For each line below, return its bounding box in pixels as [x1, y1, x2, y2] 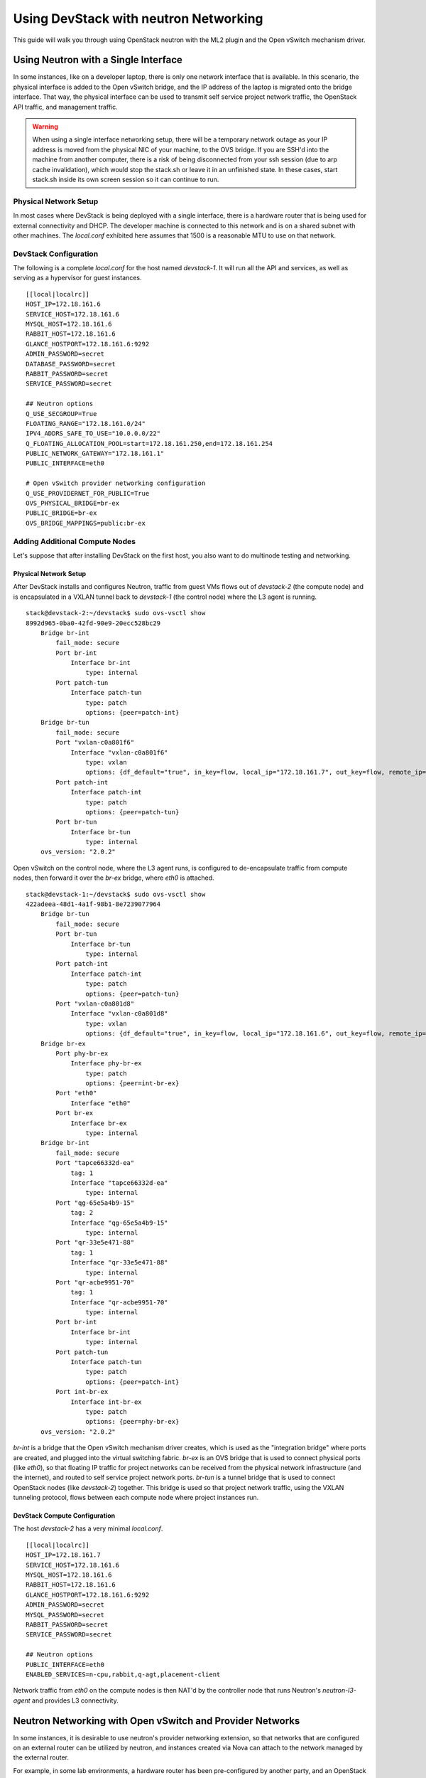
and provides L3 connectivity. [32, 1696, 119, 1705]
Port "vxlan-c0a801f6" [55, 738, 135, 747]
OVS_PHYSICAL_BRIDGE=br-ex [26, 499, 120, 508]
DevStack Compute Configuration [13, 1511, 116, 1520]
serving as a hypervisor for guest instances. [13, 274, 142, 282]
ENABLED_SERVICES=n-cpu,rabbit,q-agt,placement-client [26, 1670, 221, 1678]
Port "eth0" [55, 1089, 97, 1097]
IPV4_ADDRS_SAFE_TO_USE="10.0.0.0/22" [26, 430, 161, 437]
